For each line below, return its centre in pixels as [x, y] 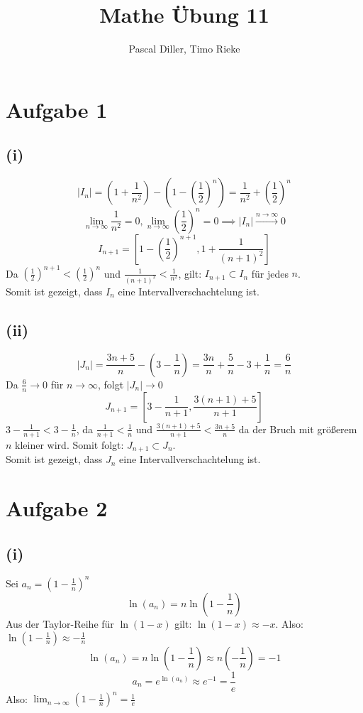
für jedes [270, 273]
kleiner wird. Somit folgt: [69, 444]
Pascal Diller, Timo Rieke [184, 49]
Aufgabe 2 [57, 508]
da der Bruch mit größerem [298, 429]
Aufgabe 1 [57, 109]
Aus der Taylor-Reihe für [60, 623]
